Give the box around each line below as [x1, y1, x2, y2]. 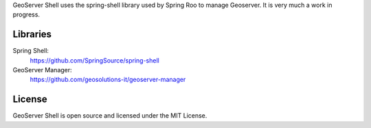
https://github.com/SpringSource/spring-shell [30, 56, 159, 65]
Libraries [12, 28, 52, 41]
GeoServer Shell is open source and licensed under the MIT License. [12, 111, 207, 120]
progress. [12, 10, 41, 19]
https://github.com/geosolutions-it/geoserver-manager [30, 76, 186, 84]
